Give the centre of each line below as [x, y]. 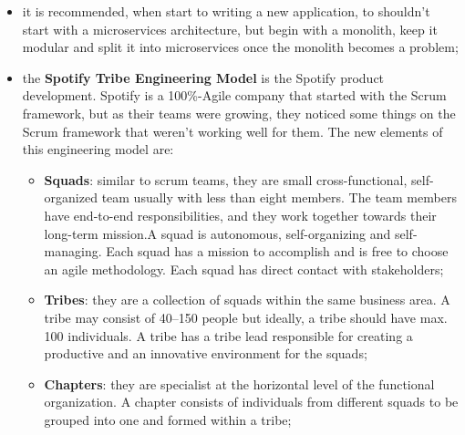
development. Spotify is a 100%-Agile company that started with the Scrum [234, 95]
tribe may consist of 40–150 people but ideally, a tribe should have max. [246, 317]
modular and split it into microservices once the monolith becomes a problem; [240, 47]
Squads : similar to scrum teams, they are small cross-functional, [226, 179]
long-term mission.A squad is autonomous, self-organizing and [217, 233]
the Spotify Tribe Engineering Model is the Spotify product [203, 77]
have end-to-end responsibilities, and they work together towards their [240, 215]
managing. [73, 251]
